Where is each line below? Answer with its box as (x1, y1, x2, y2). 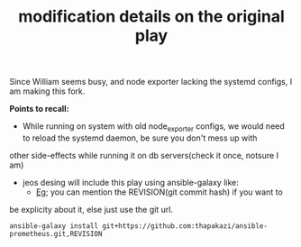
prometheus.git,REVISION (9, 229, 103, 238)
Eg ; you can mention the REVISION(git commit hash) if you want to (35, 187, 284, 197)
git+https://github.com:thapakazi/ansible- (102, 221, 269, 231)
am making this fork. (9, 86, 86, 96)
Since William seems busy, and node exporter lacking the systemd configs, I (9, 77, 293, 87)
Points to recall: (9, 104, 69, 114)
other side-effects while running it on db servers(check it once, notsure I (9, 150, 279, 160)
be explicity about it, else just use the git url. (9, 204, 174, 215)
